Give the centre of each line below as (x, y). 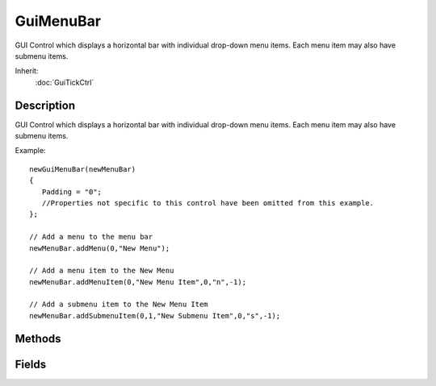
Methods (38, 338)
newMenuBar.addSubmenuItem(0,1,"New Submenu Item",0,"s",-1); (155, 315)
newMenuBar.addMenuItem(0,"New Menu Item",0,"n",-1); (138, 282)
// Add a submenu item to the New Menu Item (119, 305)
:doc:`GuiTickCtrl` (65, 82)
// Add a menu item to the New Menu (102, 271)
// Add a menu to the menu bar (91, 237)
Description (45, 105)
